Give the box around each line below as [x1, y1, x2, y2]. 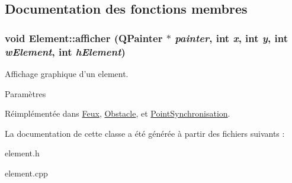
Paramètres [5, 87, 46, 99]
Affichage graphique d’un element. [5, 67, 129, 79]
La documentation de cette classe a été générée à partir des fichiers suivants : [5, 127, 285, 139]
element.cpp [5, 166, 48, 179]
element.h [5, 147, 40, 159]
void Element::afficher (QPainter [5, 30, 163, 45]
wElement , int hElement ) [5, 44, 126, 59]
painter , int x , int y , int [175, 30, 288, 45]
